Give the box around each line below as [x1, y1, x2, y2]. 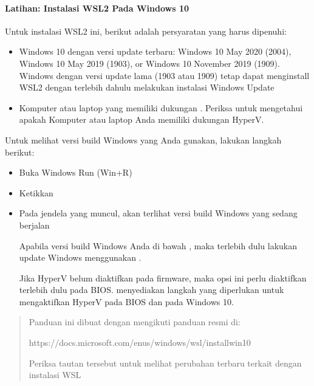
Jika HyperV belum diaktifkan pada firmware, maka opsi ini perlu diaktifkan [19, 271, 307, 284]
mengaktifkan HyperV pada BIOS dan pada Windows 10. [19, 295, 234, 308]
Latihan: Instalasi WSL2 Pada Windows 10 [5, 1, 189, 14]
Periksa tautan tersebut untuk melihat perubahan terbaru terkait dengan [29, 356, 302, 369]
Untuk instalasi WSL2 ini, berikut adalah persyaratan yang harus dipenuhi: [5, 24, 287, 37]
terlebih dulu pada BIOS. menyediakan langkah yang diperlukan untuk [19, 283, 284, 296]
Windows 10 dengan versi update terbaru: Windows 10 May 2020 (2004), [19, 45, 292, 58]
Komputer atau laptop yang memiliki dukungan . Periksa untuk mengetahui [19, 101, 303, 114]
